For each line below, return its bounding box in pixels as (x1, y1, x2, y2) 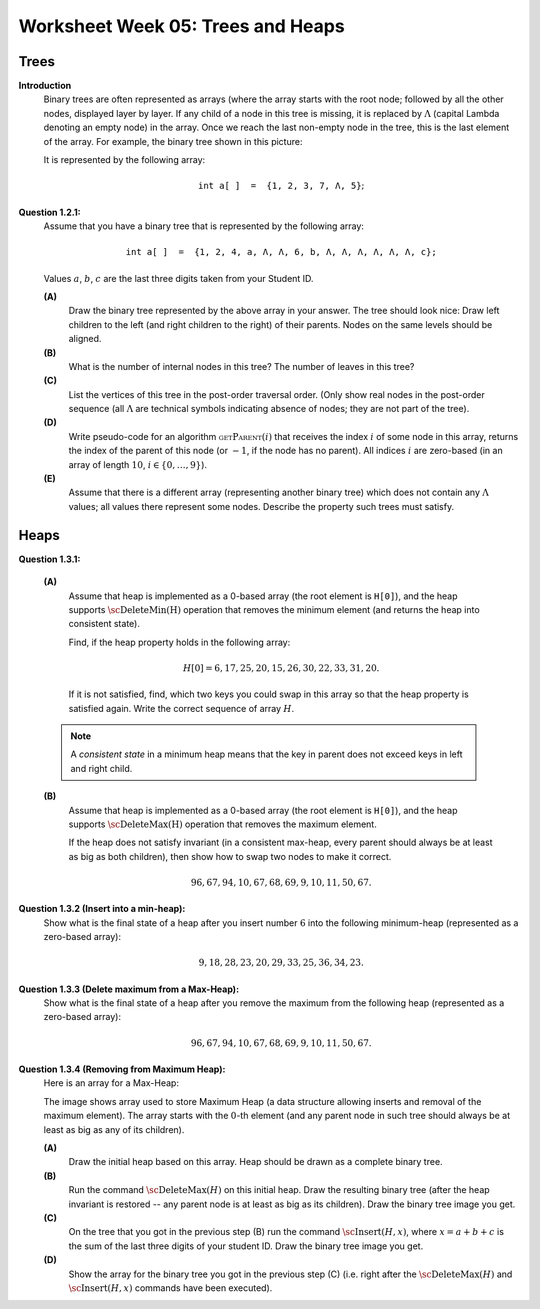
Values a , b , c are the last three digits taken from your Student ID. (43, 272, 314, 284)
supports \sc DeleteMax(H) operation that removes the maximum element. (68, 818, 377, 830)
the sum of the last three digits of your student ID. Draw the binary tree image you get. (68, 1240, 424, 1252)
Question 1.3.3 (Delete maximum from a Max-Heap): (18, 983, 240, 995)
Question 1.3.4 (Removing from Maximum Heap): (18, 1063, 226, 1075)
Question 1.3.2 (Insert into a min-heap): (18, 903, 186, 915)
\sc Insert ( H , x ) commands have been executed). (68, 1281, 273, 1294)
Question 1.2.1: (18, 206, 81, 218)
